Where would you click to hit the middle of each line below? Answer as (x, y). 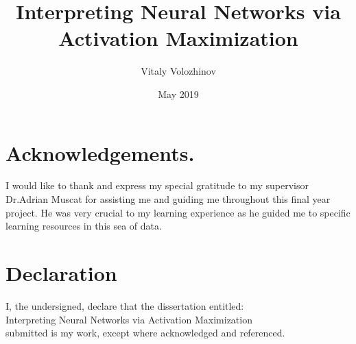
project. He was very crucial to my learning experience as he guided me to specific (178, 212)
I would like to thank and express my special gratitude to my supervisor (157, 185)
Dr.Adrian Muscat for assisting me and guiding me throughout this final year (168, 199)
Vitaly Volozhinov (178, 71)
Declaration (61, 273)
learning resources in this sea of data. (84, 226)
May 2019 (178, 94)
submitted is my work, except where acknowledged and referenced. (145, 333)
